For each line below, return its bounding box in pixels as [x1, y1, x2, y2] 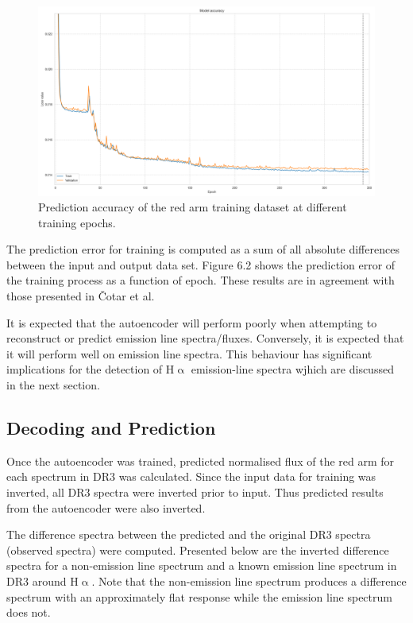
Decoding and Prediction [6, 416, 216, 440]
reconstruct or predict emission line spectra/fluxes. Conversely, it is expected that [6, 330, 404, 346]
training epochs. [38, 214, 116, 230]
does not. [6, 604, 51, 621]
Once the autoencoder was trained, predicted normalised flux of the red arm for [6, 452, 395, 469]
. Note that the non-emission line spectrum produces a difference [91, 572, 407, 589]
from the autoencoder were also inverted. [6, 499, 206, 516]
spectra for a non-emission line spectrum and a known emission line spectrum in [6, 557, 397, 574]
